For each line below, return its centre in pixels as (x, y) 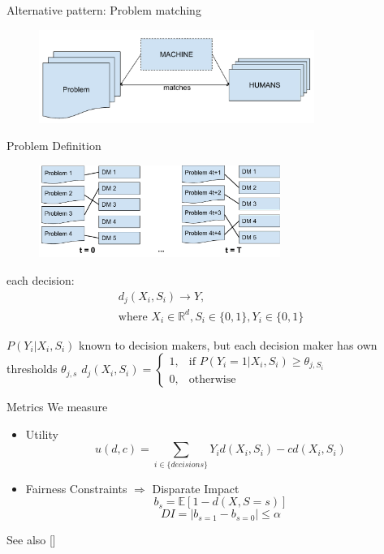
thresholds (32, 369)
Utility (42, 434)
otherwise (212, 379)
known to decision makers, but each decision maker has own (228, 344)
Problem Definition (54, 146)
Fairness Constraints (76, 488)
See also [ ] (31, 540)
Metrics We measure (57, 407)
